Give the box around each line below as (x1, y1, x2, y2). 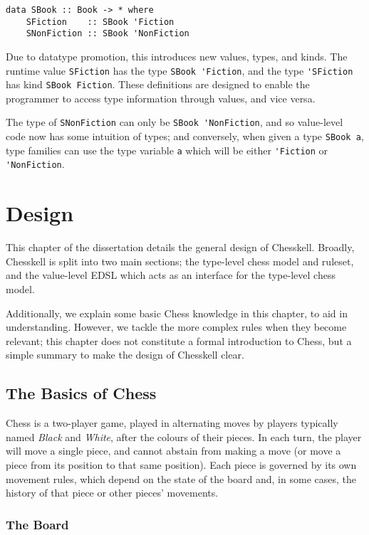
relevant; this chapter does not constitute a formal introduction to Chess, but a (6, 333, 352, 348)
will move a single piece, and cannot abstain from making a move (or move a (6, 443, 341, 458)
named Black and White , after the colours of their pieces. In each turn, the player (6, 429, 362, 444)
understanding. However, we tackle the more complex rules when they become (6, 319, 347, 334)
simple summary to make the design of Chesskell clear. (6, 347, 244, 362)
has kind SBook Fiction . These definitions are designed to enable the (6, 77, 310, 92)
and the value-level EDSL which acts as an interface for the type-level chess (6, 267, 336, 282)
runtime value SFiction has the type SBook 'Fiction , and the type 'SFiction (6, 63, 353, 78)
